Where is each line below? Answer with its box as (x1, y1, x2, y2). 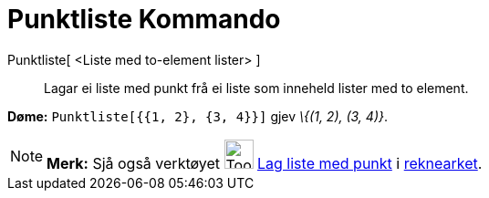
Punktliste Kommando (7, 4, 281, 35)
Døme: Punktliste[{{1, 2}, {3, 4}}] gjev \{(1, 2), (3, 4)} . (7, 108, 389, 124)
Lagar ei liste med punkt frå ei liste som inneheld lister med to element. (44, 79, 469, 96)
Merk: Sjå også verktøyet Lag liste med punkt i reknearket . (47, 153, 483, 172)
